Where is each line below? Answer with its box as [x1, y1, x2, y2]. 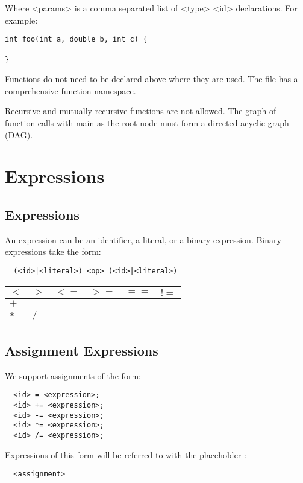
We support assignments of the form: [5, 369, 141, 382]
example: [5, 13, 38, 26]
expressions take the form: [5, 245, 101, 258]
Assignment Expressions [5, 341, 158, 359]
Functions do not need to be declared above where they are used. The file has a [5, 72, 298, 85]
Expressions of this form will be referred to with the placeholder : [5, 448, 246, 461]
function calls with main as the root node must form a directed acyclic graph [5, 116, 289, 129]
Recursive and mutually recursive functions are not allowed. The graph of [5, 104, 276, 117]
